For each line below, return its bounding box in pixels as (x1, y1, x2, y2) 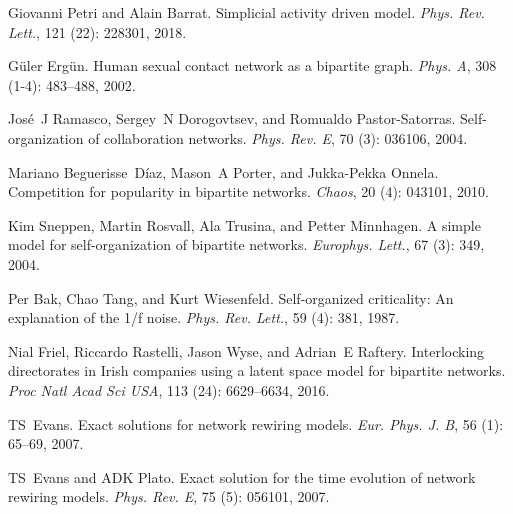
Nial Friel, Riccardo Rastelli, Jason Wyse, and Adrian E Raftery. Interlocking (8, 340, 485, 361)
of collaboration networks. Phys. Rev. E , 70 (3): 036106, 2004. (88, 127, 468, 148)
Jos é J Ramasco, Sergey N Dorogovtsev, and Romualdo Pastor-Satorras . (8, 108, 456, 129)
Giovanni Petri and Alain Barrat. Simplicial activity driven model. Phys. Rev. (8, 2, 485, 22)
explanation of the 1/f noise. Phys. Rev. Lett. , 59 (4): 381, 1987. (8, 307, 400, 328)
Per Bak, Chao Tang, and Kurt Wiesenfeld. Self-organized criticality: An (8, 287, 454, 308)
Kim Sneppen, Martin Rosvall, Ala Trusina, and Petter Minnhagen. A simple (8, 214, 481, 235)
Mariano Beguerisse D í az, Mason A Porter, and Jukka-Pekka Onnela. (8, 161, 439, 182)
